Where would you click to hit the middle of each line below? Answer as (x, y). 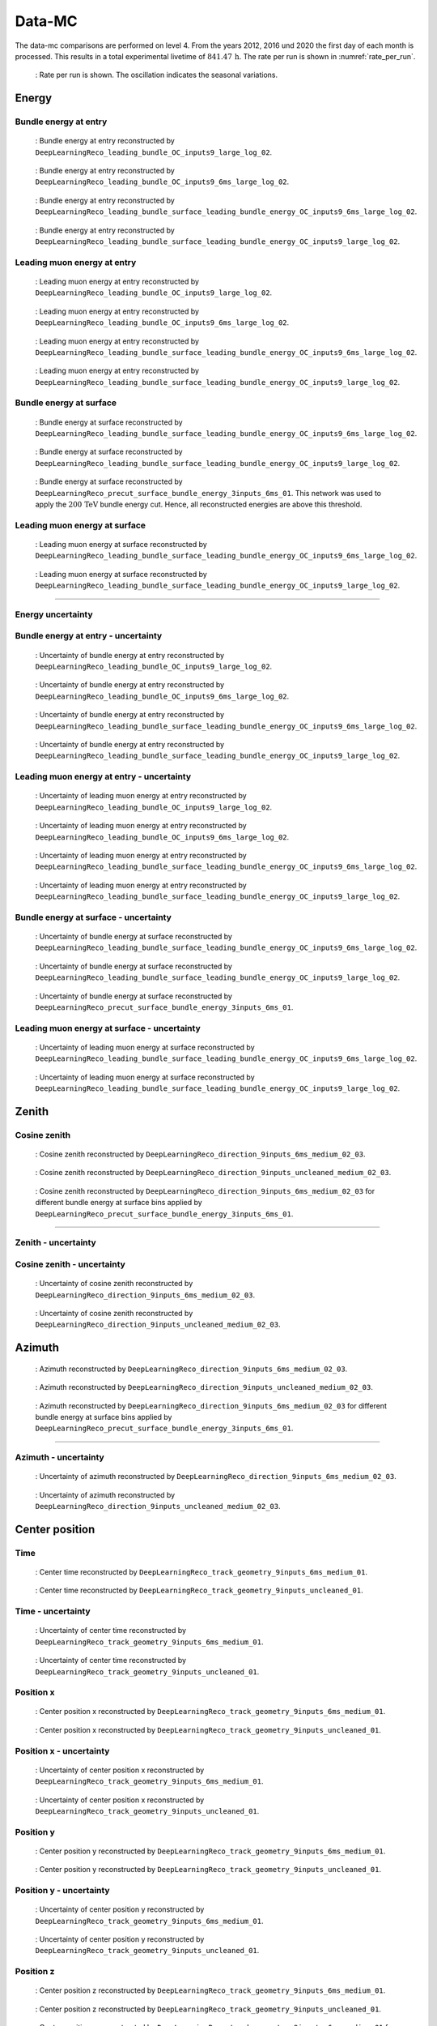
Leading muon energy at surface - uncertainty (108, 1028)
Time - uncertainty (53, 1611)
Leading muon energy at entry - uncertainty (103, 776)
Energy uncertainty (54, 614)
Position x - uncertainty (62, 1750)
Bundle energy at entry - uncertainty (89, 636)
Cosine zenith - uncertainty (70, 1264)
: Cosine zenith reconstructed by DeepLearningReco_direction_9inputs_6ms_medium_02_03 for (205, 1190)
